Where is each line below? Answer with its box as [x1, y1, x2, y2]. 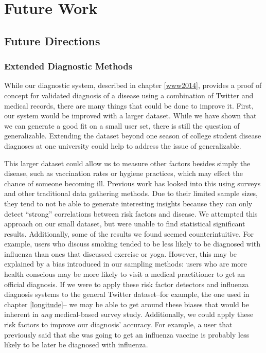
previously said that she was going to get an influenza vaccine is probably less [4, 329, 250, 340]
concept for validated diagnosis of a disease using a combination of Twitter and [4, 90, 254, 100]
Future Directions [4, 32, 100, 48]
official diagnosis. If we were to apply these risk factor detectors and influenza [4, 278, 249, 289]
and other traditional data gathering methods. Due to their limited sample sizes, [4, 188, 258, 199]
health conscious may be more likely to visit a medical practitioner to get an [4, 269, 245, 279]
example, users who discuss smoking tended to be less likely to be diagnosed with [4, 238, 261, 249]
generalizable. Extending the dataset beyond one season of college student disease [4, 130, 261, 141]
